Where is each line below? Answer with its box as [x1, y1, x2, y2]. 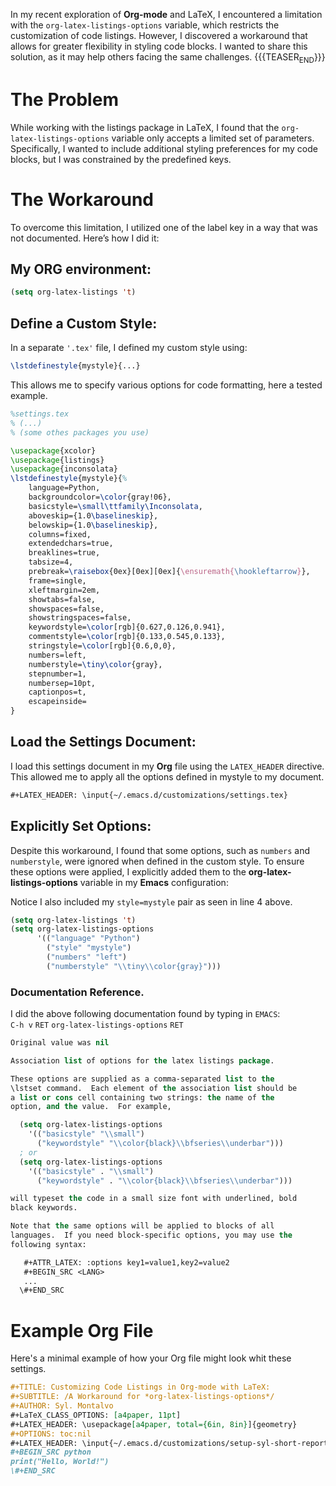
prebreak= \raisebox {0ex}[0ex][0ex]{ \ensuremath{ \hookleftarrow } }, [28, 567, 311, 577]
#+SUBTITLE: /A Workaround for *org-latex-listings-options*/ [10, 1392, 275, 1402]
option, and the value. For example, [10, 1102, 172, 1112]
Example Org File [10, 1319, 154, 1342]
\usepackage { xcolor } [10, 445, 97, 456]
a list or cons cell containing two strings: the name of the [10, 1092, 275, 1103]
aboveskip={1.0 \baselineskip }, [28, 510, 159, 521]
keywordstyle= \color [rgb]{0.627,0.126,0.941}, [28, 622, 226, 633]
